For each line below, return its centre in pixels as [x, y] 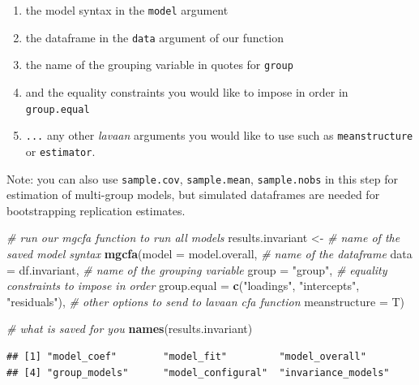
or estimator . [60, 151]
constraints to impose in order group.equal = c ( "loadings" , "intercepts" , [183, 286]
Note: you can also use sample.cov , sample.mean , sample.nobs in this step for [202, 178]
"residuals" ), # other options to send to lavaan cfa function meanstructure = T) [206, 301]
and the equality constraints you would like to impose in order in [187, 91]
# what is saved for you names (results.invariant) [130, 329]
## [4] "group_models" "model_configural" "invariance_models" [198, 372]
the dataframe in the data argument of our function [154, 37]
